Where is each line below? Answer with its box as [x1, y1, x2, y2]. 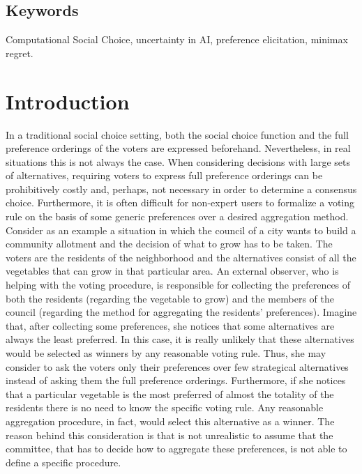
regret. [6, 45, 33, 60]
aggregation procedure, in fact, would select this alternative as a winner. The [6, 413, 335, 428]
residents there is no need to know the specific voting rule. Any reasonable [6, 400, 324, 415]
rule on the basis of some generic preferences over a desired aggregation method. [6, 209, 349, 224]
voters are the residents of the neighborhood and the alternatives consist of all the [6, 250, 356, 264]
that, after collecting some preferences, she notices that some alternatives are [6, 318, 335, 332]
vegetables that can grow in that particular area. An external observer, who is [6, 263, 339, 278]
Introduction [6, 86, 130, 115]
